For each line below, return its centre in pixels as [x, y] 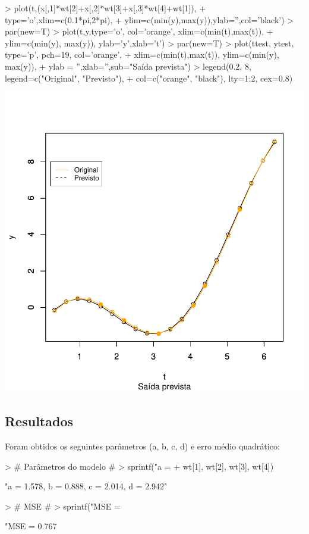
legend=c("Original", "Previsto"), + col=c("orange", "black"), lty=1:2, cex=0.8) [149, 78]
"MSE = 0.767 [31, 526]
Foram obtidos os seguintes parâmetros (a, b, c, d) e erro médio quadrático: [142, 446]
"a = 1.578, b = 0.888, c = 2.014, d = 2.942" [86, 486]
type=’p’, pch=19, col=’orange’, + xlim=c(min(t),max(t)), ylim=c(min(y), [142, 54]
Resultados [39, 421]
